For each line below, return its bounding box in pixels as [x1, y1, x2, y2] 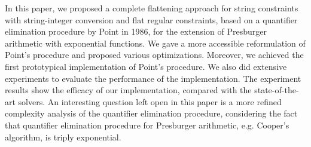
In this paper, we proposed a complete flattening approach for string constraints [5, 2, 298, 14]
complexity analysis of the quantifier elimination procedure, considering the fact [5, 107, 298, 120]
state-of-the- [254, 84, 299, 96]
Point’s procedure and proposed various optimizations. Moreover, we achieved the [5, 48, 304, 61]
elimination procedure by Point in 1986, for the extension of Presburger [5, 25, 267, 38]
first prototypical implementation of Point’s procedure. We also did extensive [5, 60, 287, 72]
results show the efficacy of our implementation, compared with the [5, 84, 252, 96]
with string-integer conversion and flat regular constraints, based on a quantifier [5, 13, 298, 26]
